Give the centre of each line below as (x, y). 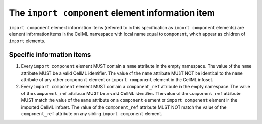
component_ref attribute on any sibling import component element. (91, 113)
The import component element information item (112, 13)
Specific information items (50, 55)
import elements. (27, 41)
